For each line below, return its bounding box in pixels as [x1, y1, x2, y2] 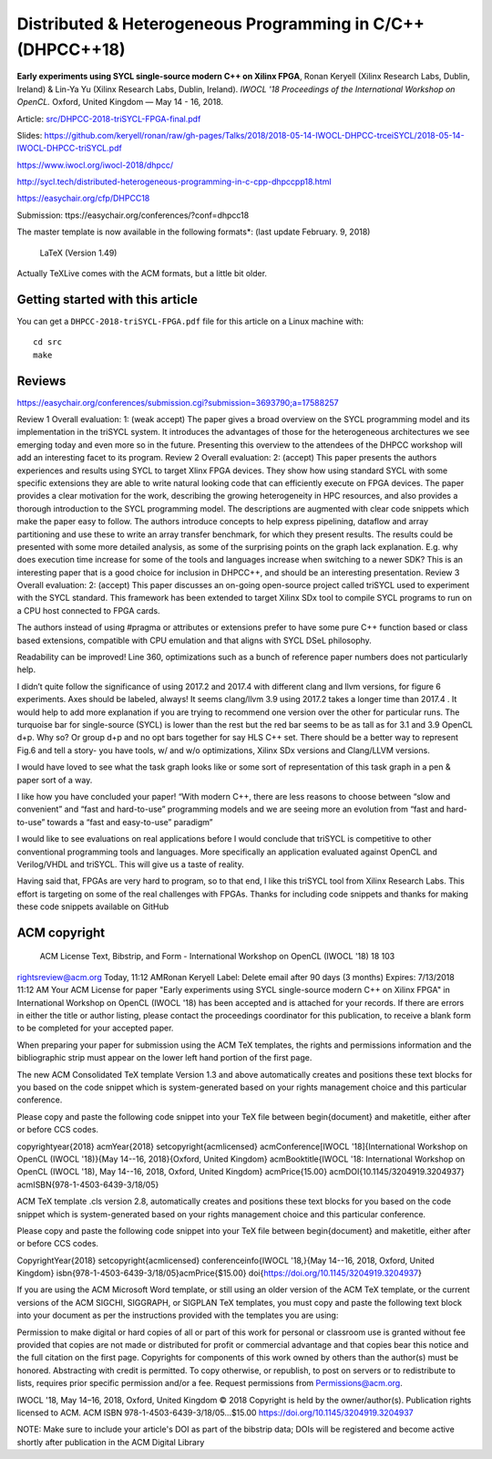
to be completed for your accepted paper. [16, 1022, 174, 1034]
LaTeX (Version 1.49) [39, 247, 118, 258]
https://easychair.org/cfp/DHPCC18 [16, 192, 150, 204]
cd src [33, 337, 63, 347]
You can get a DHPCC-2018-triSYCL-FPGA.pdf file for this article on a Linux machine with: [16, 316, 364, 326]
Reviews [16, 373, 67, 388]
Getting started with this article [16, 292, 199, 307]
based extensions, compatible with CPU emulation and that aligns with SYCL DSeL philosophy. [16, 635, 373, 646]
